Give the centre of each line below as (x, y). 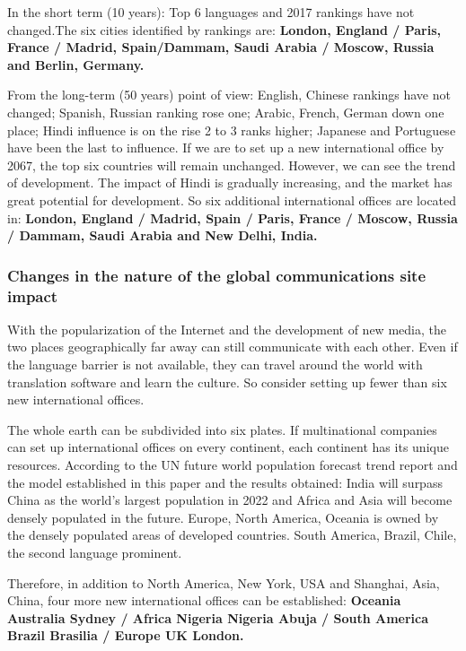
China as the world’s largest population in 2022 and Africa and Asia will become (230, 500)
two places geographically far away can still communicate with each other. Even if (233, 347)
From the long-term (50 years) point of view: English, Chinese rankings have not (229, 95)
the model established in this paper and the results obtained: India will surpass (225, 482)
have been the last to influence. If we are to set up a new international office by (226, 148)
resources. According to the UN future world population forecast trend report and (233, 465)
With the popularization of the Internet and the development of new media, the (227, 329)
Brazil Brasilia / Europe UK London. (126, 635)
